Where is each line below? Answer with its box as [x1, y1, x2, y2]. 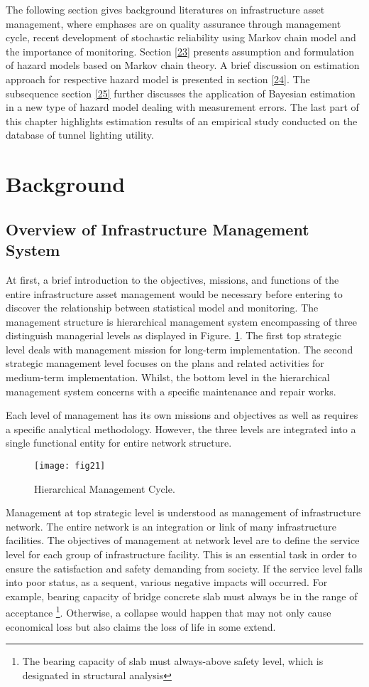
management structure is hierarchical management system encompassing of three [6, 314, 357, 329]
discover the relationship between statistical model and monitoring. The [6, 300, 319, 315]
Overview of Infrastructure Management [6, 218, 309, 240]
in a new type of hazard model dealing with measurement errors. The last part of [6, 100, 359, 114]
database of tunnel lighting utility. [6, 127, 154, 142]
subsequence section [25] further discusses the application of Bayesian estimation [6, 85, 356, 100]
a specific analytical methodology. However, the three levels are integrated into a [6, 421, 356, 436]
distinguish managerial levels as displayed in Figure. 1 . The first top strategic [6, 328, 342, 343]
